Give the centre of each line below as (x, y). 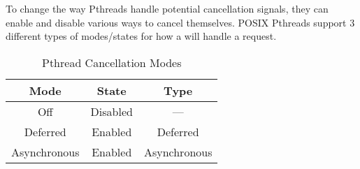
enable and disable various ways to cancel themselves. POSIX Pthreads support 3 (180, 22)
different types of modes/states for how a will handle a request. (141, 36)
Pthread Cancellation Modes (111, 62)
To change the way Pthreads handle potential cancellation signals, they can (167, 8)
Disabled (111, 111)
